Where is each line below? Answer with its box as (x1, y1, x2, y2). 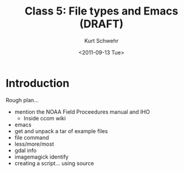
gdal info (14, 146, 37, 154)
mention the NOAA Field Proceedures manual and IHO (14, 108, 150, 116)
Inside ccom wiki (23, 114, 66, 122)
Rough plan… (5, 96, 39, 103)
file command (14, 134, 49, 141)
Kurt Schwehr (84, 37, 119, 44)
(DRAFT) (79, 17, 124, 31)
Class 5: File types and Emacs (24, 4, 179, 18)
